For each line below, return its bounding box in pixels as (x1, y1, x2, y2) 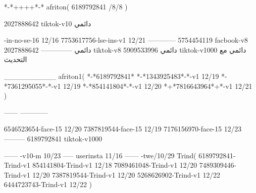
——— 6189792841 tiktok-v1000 (4, 133, 102, 143)
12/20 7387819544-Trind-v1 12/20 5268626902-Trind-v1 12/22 (32, 169, 220, 180)
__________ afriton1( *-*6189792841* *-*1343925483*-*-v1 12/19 (4, 70, 219, 81)
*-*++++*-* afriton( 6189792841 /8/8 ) (4, 1, 128, 11)
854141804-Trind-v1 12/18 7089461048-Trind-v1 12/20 (32, 160, 197, 170)
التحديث (4, 54, 27, 64)
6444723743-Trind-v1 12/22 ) (4, 179, 92, 190)
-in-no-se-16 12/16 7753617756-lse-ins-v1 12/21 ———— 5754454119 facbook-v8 (4, 35, 248, 45)
